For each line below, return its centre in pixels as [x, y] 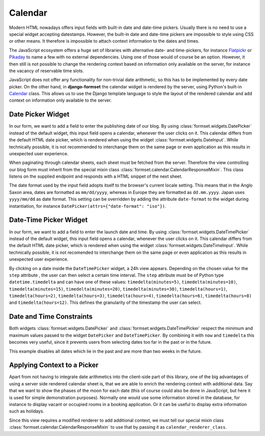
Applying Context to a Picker [54, 365]
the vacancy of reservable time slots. [47, 71]
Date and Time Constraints [51, 317]
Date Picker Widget [39, 115]
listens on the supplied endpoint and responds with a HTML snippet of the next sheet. [96, 176]
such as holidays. [27, 411]
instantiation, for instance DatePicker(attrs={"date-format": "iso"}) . [88, 206]
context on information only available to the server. [60, 100]
